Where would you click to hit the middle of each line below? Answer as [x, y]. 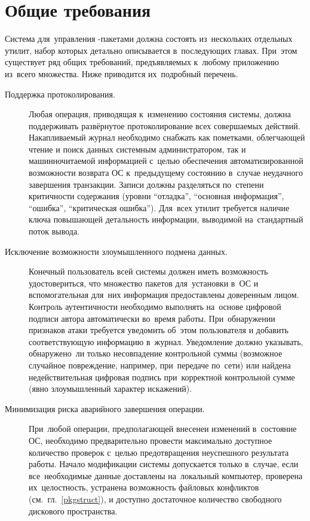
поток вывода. [54, 231]
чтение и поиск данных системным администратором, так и [137, 149]
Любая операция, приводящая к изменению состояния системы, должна [160, 114]
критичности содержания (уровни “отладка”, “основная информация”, [156, 196]
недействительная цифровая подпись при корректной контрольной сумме [162, 377]
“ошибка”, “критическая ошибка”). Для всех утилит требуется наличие [159, 207]
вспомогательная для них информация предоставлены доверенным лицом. [164, 295]
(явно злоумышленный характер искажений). [111, 389]
